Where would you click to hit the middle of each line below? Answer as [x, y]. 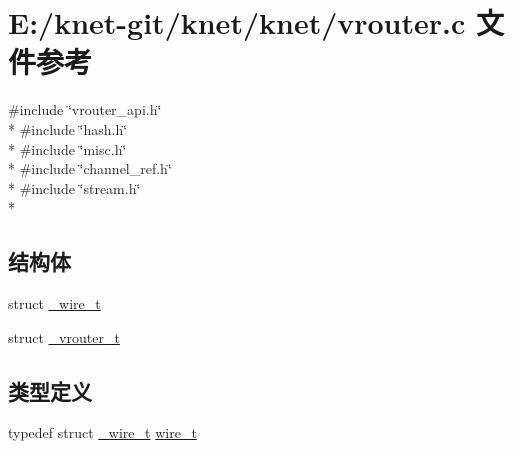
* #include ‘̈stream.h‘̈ [74, 187]
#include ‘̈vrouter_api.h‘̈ [85, 109]
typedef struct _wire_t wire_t [102, 432]
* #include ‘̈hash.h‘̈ [68, 128]
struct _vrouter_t [64, 336]
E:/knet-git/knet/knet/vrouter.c [237, 22]
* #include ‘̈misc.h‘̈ [67, 148]
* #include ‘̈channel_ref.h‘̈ [90, 168]
